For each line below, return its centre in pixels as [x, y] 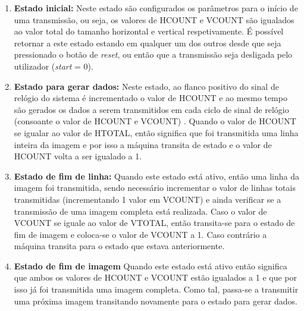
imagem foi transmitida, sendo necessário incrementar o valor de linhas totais [155, 188]
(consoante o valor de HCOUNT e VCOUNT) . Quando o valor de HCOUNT [155, 121]
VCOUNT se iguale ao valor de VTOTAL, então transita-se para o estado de [154, 223]
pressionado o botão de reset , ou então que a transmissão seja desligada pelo [153, 54]
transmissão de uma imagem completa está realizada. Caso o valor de [140, 211]
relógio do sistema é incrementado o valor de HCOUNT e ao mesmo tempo [151, 98]
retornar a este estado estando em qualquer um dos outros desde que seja [148, 43]
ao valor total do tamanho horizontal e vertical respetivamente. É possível [149, 31]
